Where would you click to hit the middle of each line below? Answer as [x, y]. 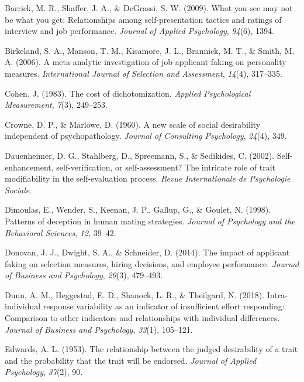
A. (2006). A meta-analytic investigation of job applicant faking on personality [146, 62]
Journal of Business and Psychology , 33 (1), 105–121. [99, 329]
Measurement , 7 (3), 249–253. [56, 105]
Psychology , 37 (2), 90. [44, 372]
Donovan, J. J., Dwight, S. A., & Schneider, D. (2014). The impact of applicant [147, 252]
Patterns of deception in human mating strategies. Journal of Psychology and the [150, 221]
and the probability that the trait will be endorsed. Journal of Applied [131, 360]
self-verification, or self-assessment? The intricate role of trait [166, 167]
